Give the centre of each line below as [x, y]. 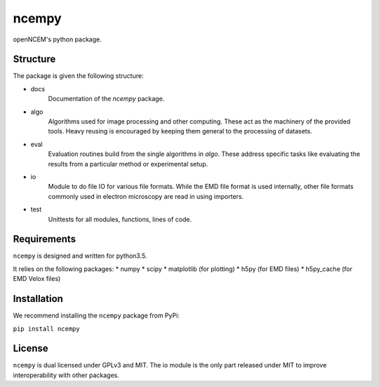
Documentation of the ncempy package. [106, 99]
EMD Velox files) [37, 279]
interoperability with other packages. [66, 375]
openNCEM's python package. [57, 39]
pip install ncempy [46, 329]
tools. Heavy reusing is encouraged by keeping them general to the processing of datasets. [180, 131]
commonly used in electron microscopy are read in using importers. [146, 196]
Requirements [45, 239]
